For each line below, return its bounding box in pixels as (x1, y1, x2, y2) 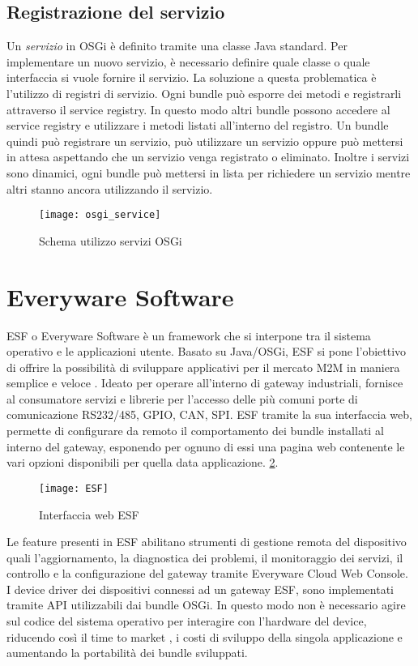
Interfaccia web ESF (39, 506, 139, 523)
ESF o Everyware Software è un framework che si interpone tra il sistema (6, 327, 371, 344)
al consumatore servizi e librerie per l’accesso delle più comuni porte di (6, 390, 358, 407)
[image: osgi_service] (39, 209, 161, 221)
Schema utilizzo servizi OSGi (39, 232, 182, 249)
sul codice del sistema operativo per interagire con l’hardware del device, (6, 613, 367, 630)
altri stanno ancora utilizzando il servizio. (6, 180, 213, 197)
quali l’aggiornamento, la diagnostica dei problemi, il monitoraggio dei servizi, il (6, 549, 403, 566)
